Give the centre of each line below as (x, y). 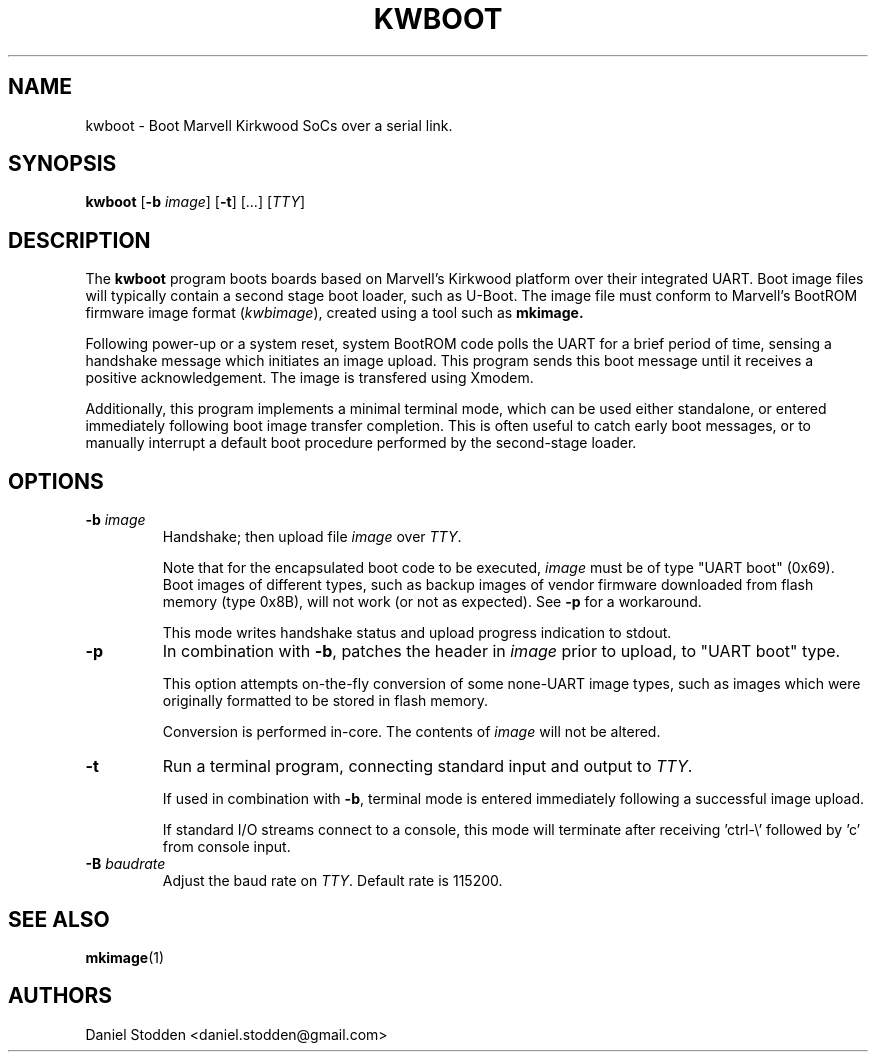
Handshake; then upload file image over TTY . (312, 537)
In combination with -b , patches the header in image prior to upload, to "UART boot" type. (501, 651)
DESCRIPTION (79, 240)
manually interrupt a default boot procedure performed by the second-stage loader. (361, 443)
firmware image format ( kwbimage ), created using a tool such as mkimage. (334, 313)
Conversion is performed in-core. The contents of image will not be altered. (411, 732)
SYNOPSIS (62, 164)
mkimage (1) (125, 957)
